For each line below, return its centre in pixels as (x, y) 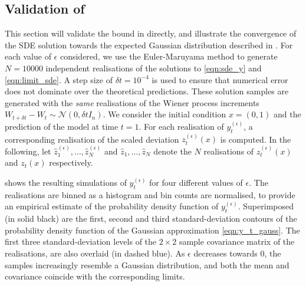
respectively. (71, 162)
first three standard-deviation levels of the (81, 241)
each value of (28, 56)
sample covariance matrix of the (237, 241)
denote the (172, 151)
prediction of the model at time (62, 126)
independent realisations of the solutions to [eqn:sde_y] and (154, 68)
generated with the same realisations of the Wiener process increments (132, 102)
